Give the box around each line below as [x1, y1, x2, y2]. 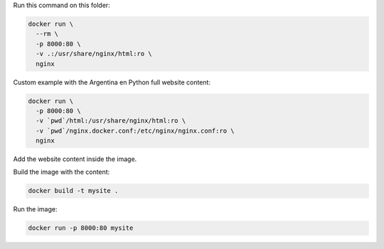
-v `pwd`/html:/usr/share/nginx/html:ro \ [36, 117, 186, 125]
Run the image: [13, 205, 58, 214]
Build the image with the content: [13, 167, 110, 177]
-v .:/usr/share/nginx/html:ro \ [36, 50, 152, 58]
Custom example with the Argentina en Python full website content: [13, 78, 211, 87]
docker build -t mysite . [28, 187, 119, 195]
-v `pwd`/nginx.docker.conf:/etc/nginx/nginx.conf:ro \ [36, 126, 235, 135]
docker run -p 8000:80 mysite [28, 224, 134, 232]
